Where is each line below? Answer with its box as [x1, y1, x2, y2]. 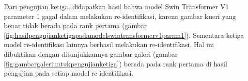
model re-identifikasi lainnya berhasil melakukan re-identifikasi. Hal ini [4, 39, 214, 49]
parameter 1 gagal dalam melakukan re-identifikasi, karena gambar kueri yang [4, 11, 236, 21]
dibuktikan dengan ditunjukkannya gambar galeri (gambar [4, 49, 178, 59]
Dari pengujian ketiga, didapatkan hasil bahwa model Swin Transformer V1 [4, 1, 229, 11]
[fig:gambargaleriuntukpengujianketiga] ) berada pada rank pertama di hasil [4, 58, 227, 68]
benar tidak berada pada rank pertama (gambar [4, 20, 147, 31]
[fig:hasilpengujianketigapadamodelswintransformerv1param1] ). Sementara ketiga [4, 30, 244, 40]
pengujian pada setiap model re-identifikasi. [4, 68, 134, 78]
